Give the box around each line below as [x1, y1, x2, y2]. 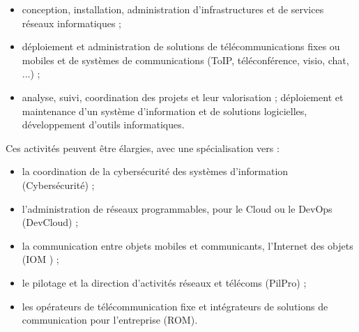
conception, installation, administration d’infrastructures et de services [22, 2, 324, 16]
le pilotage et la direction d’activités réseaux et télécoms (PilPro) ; [22, 275, 307, 289]
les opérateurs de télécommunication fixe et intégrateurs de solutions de [22, 299, 328, 313]
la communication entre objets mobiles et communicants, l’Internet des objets [22, 238, 353, 252]
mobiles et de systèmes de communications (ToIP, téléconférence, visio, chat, [22, 52, 349, 67]
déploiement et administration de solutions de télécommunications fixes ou [22, 39, 340, 54]
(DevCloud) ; [22, 215, 79, 229]
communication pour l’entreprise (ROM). [22, 312, 198, 327]
